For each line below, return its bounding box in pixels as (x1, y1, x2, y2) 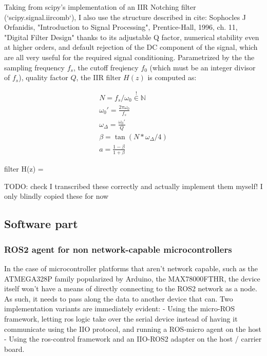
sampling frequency (4, 62, 65, 72)
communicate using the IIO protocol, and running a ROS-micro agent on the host (4, 323, 261, 334)
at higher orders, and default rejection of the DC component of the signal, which (4, 42, 258, 52)
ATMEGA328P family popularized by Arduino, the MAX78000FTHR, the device (4, 273, 260, 284)
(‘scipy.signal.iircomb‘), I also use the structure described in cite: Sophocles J (4, 11, 246, 22)
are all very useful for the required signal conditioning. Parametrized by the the (4, 51, 255, 62)
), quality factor (18, 72, 68, 83)
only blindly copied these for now (4, 191, 109, 201)
